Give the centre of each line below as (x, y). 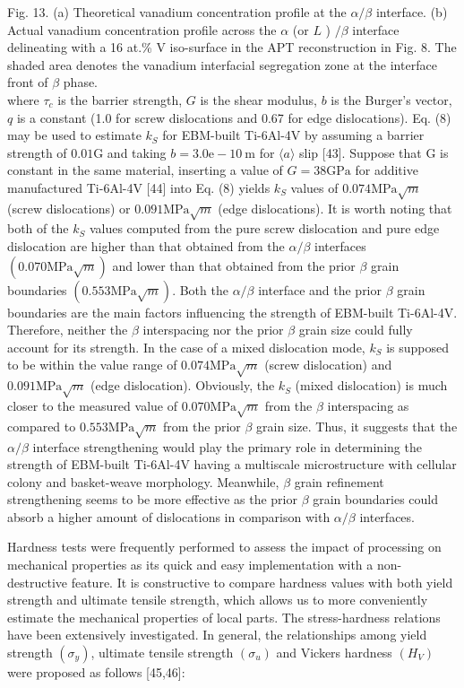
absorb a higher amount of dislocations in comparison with (169, 516)
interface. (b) (412, 12)
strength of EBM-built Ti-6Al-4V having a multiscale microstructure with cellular (232, 464)
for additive (387, 170)
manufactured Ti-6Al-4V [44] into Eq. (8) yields (139, 187)
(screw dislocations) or (69, 208)
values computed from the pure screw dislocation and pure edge (264, 228)
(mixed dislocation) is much (371, 385)
